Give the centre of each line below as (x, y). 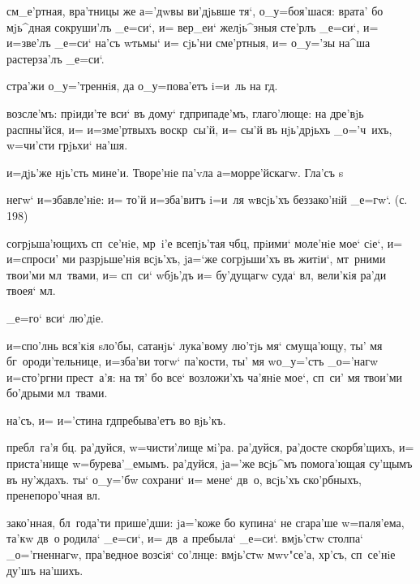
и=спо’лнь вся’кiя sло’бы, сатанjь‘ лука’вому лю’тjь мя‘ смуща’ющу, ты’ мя (195, 345)
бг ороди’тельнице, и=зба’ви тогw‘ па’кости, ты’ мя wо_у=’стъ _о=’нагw (193, 361)
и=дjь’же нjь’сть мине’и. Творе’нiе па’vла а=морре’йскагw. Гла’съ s (175, 172)
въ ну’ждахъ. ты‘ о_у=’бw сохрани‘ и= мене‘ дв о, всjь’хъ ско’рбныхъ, (184, 479)
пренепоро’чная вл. (54, 495)
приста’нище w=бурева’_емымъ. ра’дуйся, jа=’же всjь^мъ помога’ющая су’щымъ (210, 463)
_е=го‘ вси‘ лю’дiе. (55, 317)
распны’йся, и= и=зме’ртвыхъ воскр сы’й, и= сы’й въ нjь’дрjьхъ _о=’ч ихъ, (199, 129)
